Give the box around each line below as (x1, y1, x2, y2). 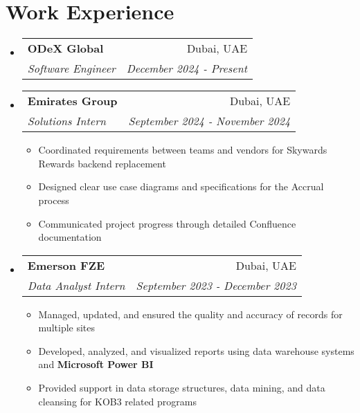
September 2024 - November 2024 (128, 113, 291, 129)
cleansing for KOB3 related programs (38, 394, 197, 408)
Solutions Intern (27, 113, 106, 129)
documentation (38, 230, 102, 244)
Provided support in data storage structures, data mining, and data (38, 380, 325, 395)
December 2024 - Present (126, 60, 248, 77)
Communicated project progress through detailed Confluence (38, 216, 296, 230)
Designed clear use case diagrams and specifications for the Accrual (38, 179, 324, 194)
